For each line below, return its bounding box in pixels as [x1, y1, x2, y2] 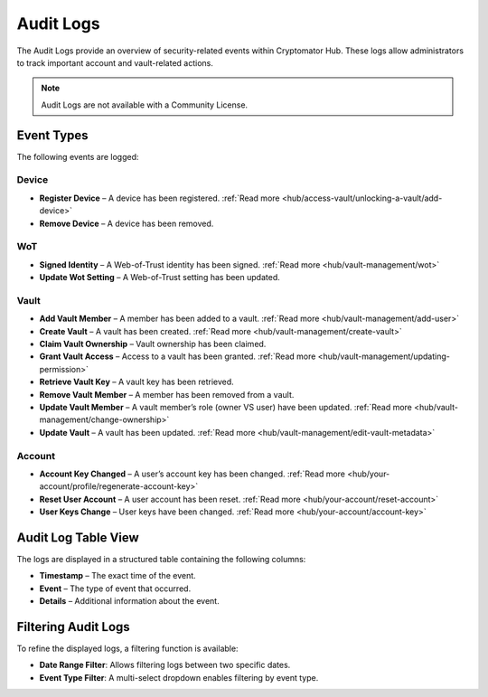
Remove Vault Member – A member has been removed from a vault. [39, 389, 295, 400]
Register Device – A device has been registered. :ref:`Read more [39, 193, 280, 203]
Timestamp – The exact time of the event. [39, 570, 196, 581]
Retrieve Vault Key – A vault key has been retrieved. [39, 376, 234, 388]
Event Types [16, 127, 89, 143]
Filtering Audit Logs [16, 619, 130, 635]
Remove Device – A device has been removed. [39, 218, 214, 229]
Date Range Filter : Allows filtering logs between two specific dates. [39, 660, 291, 671]
